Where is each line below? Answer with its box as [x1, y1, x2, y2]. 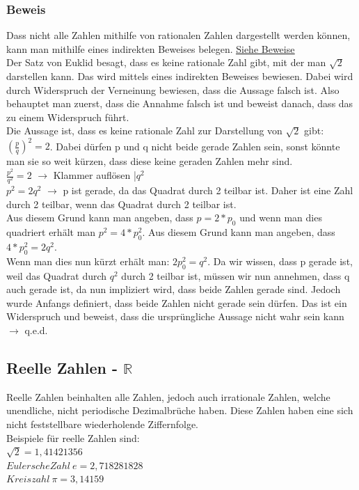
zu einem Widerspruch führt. [6, 109, 129, 124]
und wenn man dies [239, 210, 322, 225]
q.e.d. [24, 322, 48, 337]
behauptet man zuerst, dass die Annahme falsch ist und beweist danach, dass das [6, 96, 353, 111]
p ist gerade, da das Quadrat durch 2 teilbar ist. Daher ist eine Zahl [63, 183, 353, 198]
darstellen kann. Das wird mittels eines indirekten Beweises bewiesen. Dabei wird [6, 69, 353, 83]
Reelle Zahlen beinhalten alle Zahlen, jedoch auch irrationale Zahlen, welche [6, 389, 330, 404]
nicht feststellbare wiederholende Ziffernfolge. [6, 416, 198, 431]
